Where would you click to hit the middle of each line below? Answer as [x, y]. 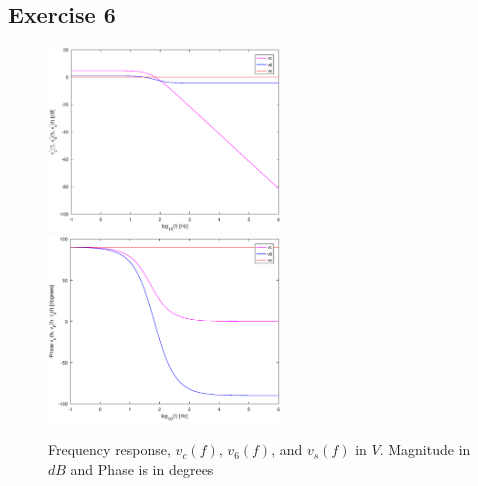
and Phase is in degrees [142, 469]
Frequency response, [109, 449]
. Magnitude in [425, 449]
